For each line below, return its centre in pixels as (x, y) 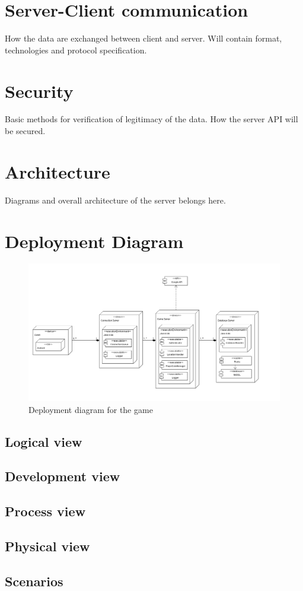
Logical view (44, 441)
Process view (45, 511)
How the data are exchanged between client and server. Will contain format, (143, 38)
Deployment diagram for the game (91, 409)
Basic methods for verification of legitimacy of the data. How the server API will (151, 119)
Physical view (47, 546)
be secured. (25, 131)
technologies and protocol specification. (76, 50)
